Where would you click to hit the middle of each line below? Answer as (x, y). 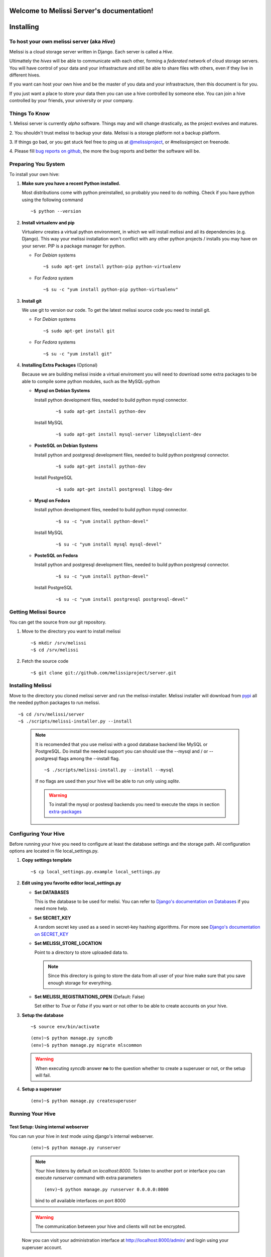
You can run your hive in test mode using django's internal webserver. (82, 1136)
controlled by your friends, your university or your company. (72, 101)
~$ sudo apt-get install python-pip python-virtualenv (112, 267)
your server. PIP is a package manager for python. (74, 246)
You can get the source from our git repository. (58, 622)
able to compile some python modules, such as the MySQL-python (91, 381)
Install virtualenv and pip (48, 222)
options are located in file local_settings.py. (54, 851)
